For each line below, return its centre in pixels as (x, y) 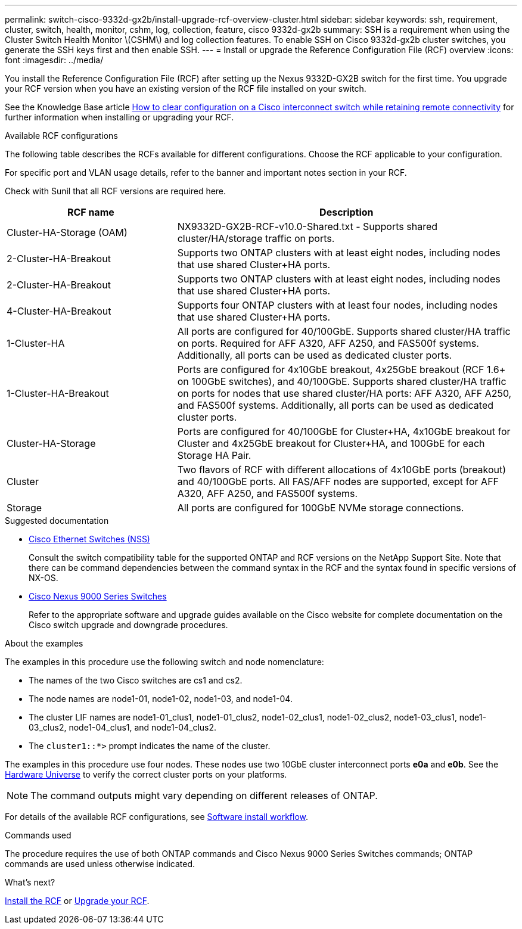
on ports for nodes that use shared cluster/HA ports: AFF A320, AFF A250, (344, 393)
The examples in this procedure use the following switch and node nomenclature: (164, 662)
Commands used (38, 835)
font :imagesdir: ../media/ (54, 60)
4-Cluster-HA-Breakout (59, 311)
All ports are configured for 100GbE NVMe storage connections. (321, 508)
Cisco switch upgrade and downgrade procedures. (128, 625)
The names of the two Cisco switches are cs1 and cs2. (136, 680)
